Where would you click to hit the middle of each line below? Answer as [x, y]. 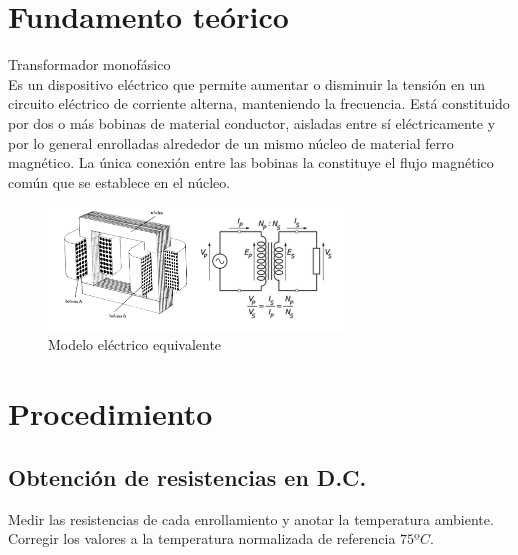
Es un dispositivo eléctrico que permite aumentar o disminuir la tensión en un [247, 83]
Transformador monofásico [89, 64]
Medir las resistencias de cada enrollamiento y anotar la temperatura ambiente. [251, 518]
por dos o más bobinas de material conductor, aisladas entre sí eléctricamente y [252, 122]
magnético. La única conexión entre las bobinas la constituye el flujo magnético [251, 162]
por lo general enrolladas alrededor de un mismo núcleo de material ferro [231, 142]
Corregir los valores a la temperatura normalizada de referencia [202, 538]
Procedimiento [110, 413]
